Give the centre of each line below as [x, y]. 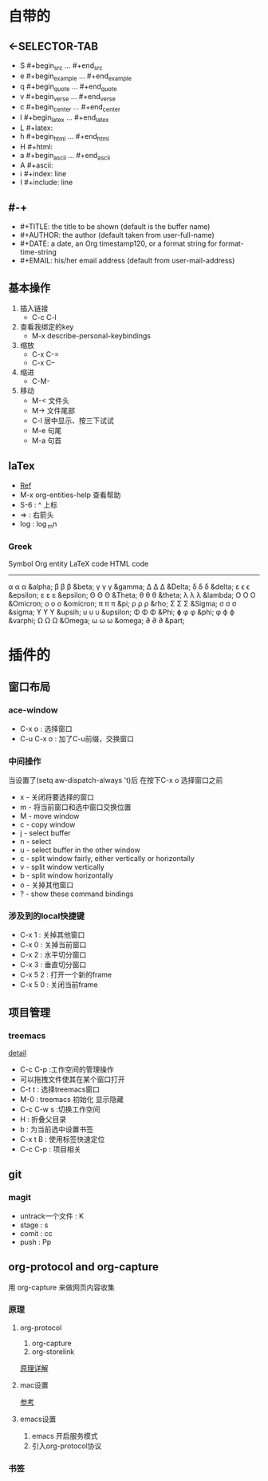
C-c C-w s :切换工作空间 [60, 1109]
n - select [35, 842]
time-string [38, 252]
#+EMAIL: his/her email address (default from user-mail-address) [127, 261]
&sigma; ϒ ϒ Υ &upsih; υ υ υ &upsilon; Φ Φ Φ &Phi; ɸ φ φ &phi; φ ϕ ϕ [122, 612]
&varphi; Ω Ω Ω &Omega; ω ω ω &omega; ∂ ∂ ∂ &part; [97, 620]
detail [18, 1053]
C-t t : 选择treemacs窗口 [59, 1089]
